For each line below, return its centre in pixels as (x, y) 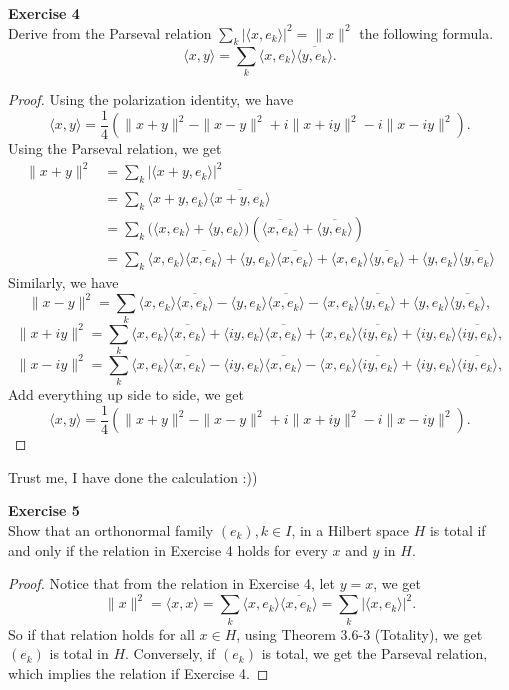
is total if (457, 529)
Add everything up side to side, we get (126, 394)
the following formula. (426, 32)
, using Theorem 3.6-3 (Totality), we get (359, 633)
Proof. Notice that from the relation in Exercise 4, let (171, 583)
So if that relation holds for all (101, 633)
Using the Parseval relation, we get (115, 148)
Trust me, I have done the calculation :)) (133, 476)
